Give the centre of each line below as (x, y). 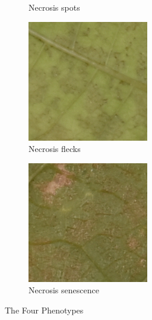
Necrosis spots (54, 7)
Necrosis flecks (55, 149)
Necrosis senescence (64, 290)
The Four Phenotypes (44, 310)
